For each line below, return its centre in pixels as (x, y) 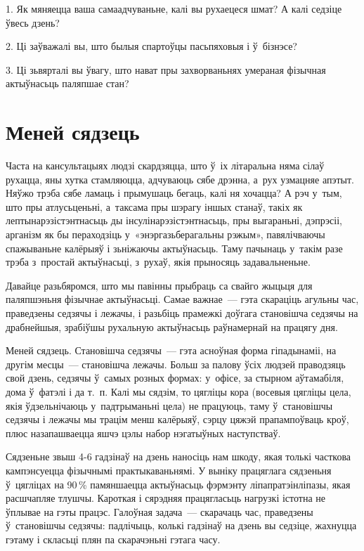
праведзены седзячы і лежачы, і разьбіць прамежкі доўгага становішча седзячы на (182, 313)
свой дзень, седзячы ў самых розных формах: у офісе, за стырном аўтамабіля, (175, 378)
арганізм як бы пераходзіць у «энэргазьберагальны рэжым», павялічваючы (165, 234)
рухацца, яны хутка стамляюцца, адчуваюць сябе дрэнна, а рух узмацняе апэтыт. (180, 179)
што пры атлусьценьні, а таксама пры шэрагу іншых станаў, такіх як (154, 206)
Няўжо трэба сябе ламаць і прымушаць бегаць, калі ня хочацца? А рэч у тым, (174, 193)
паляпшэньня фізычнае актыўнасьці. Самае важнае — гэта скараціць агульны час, (182, 299)
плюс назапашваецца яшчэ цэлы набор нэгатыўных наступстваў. (143, 433)
